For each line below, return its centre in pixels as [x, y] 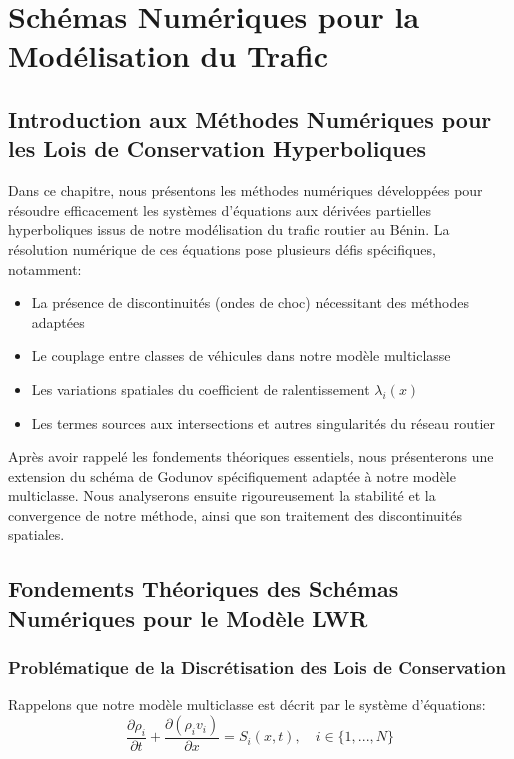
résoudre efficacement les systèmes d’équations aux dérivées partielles [220, 209]
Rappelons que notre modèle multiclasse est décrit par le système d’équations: [247, 704]
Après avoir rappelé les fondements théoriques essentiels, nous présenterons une [251, 456]
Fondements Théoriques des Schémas [203, 588]
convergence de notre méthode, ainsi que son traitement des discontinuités [235, 514]
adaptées [58, 321]
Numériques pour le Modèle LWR [188, 617]
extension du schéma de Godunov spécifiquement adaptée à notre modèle [232, 475]
